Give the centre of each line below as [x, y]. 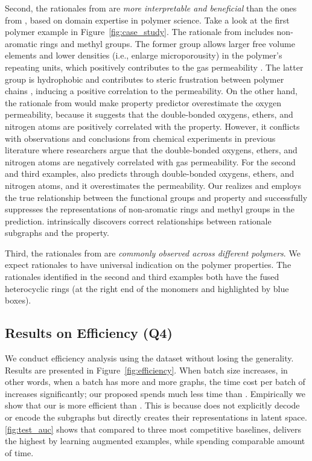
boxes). [18, 300]
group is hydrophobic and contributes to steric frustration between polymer [145, 79]
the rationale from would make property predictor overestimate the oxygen [143, 102]
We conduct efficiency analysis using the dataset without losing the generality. [149, 358]
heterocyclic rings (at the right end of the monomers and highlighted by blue [147, 288]
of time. [19, 452]
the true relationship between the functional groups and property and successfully [156, 197]
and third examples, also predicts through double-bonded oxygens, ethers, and [150, 173]
